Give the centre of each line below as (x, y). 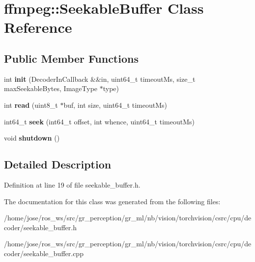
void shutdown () (32, 138)
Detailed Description (58, 164)
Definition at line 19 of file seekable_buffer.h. (72, 184)
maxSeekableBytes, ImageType (51, 88)
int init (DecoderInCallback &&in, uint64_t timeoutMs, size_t (100, 79)
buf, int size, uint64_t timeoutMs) (115, 105)
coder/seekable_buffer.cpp (44, 253)
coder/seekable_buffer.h (40, 227)
